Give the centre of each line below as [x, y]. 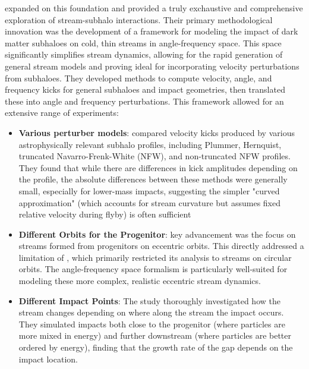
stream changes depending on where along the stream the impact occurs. [151, 312]
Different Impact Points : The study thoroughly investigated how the [149, 300]
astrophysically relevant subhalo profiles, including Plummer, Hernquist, [150, 144]
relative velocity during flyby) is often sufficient [105, 214]
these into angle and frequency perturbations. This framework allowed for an [144, 101]
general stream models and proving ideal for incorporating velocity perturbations [152, 66]
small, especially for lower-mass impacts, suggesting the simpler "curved [149, 190]
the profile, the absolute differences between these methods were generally [153, 179]
